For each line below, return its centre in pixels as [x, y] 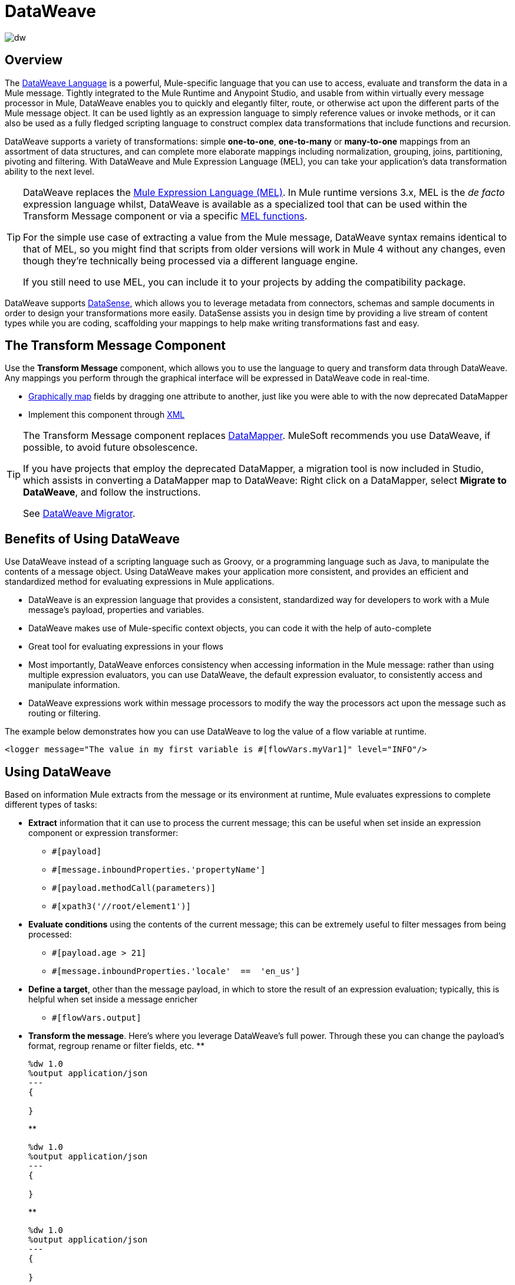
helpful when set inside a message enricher [113, 999]
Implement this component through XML [107, 415]
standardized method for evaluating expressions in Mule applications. [140, 582]
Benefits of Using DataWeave [93, 539]
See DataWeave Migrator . [79, 514]
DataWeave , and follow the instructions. [112, 492]
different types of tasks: [51, 805]
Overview [34, 60]
